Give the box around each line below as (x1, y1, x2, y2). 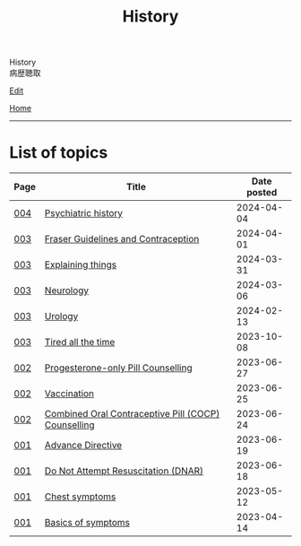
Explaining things (44, 258, 117, 271)
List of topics (9, 143, 108, 163)
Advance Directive (44, 439, 123, 452)
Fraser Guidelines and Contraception (44, 233, 200, 246)
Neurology (44, 284, 90, 297)
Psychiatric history (44, 207, 124, 220)
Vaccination (44, 387, 95, 400)
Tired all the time (44, 336, 116, 349)
